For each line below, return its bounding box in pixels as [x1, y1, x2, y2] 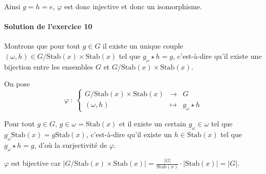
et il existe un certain [119, 118, 186, 129]
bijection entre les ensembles [4, 61, 93, 72]
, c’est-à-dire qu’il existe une [173, 50, 262, 61]
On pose [4, 78, 30, 89]
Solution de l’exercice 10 [4, 21, 92, 32]
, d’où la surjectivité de [34, 139, 107, 150]
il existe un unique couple [103, 40, 183, 51]
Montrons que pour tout [4, 40, 80, 51]
